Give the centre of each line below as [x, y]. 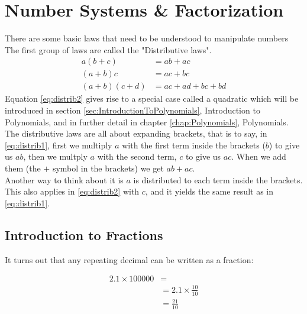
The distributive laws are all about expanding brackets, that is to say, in [136, 133]
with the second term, [137, 156]
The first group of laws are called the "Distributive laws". [108, 49]
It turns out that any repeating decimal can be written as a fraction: [129, 259]
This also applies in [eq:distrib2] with [72, 191]
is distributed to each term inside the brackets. [218, 179]
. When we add [259, 156]
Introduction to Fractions [84, 234]
